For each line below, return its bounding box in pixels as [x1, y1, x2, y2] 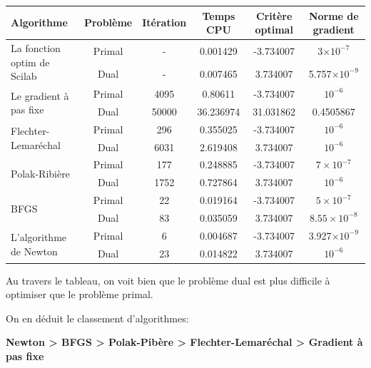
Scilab [11, 68, 37, 83]
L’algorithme [11, 230, 67, 245]
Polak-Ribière [11, 165, 70, 180]
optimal [255, 22, 293, 37]
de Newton [11, 243, 58, 258]
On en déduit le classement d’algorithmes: [6, 310, 189, 325]
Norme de [308, 8, 359, 23]
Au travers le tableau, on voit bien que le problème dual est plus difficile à [6, 272, 330, 287]
